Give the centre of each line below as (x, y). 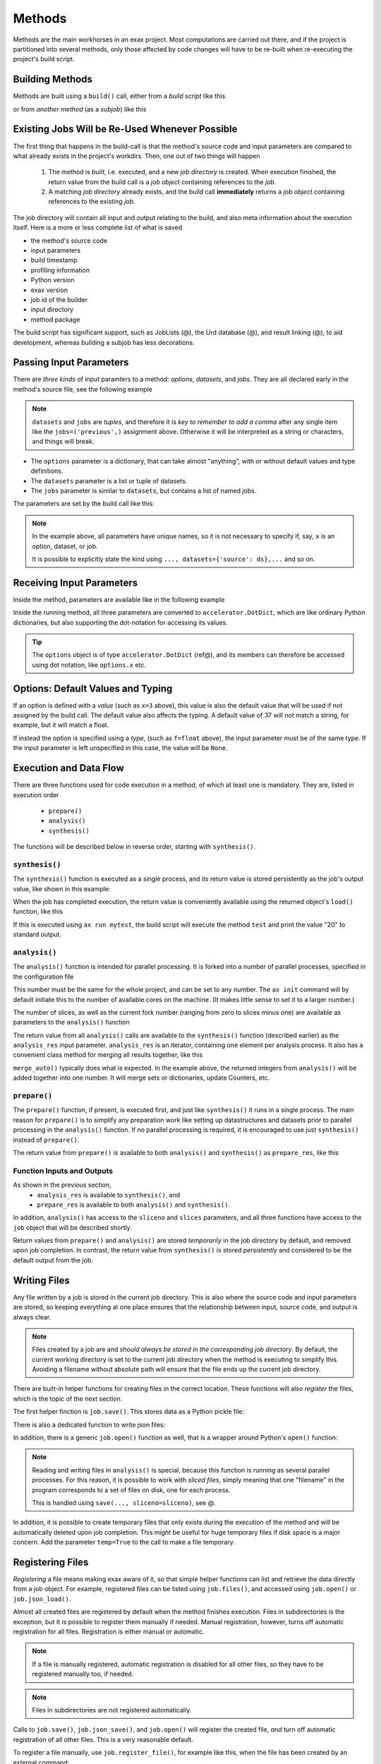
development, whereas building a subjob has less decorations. (104, 342)
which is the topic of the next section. (68, 1398)
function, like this (38, 912)
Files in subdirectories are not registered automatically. (112, 1710)
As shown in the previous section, (62, 1185)
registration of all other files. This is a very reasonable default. (103, 1739)
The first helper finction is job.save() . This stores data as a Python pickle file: (129, 1412)
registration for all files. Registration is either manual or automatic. (109, 1632)
